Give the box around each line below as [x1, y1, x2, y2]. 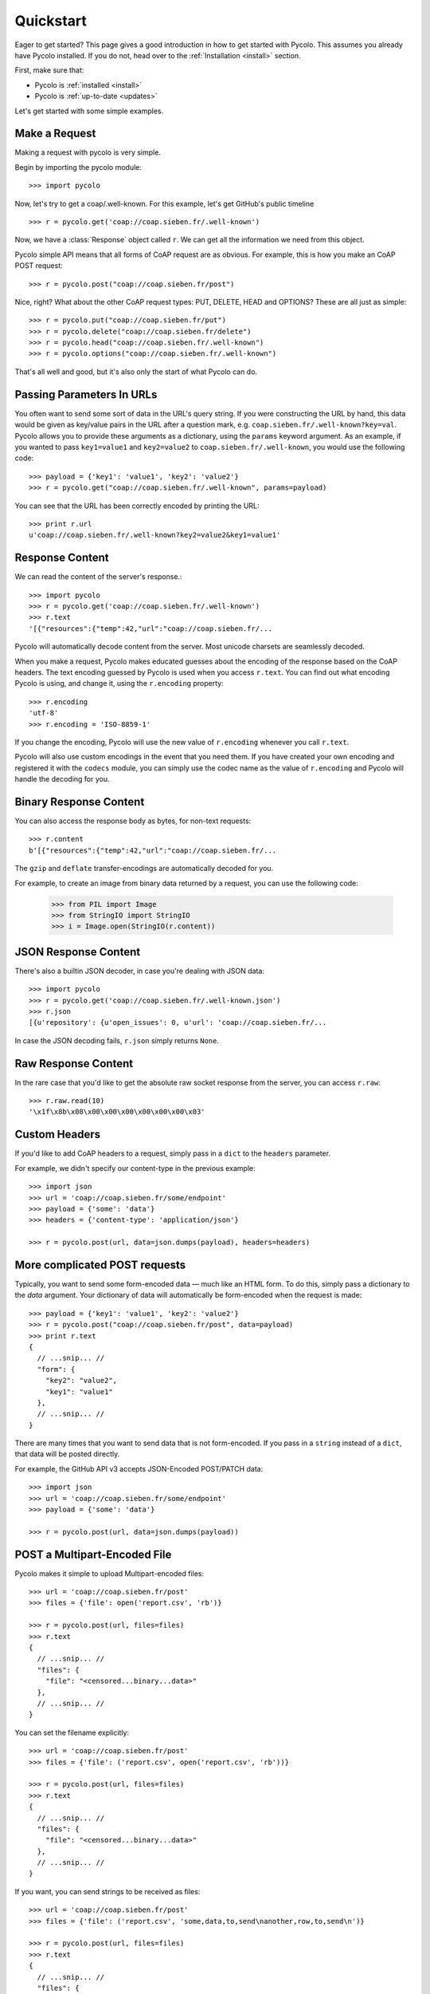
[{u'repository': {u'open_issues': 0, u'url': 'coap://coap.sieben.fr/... [29, 1018, 327, 1027]
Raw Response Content [14, 1057, 134, 1070]
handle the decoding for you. [14, 774, 110, 784]
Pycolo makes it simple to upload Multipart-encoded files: [14, 1568, 205, 1578]
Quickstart [14, 12, 88, 30]
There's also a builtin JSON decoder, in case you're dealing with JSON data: [14, 966, 264, 975]
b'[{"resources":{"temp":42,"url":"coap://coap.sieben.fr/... [29, 845, 277, 855]
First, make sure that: [14, 65, 84, 75]
